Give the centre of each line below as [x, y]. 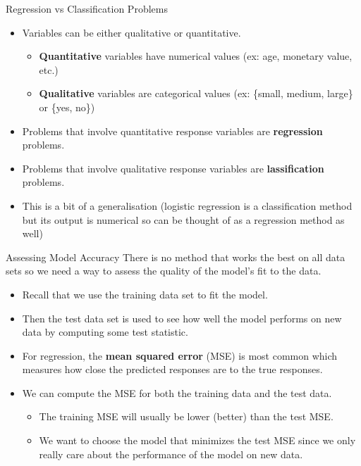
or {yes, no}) [67, 107]
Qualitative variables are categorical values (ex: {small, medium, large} [196, 93]
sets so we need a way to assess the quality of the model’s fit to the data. [164, 271]
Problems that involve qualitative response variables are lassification [173, 168]
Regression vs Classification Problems [87, 8]
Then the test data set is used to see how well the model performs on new [182, 318]
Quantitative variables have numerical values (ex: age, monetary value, [196, 56]
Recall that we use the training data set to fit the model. [145, 294]
